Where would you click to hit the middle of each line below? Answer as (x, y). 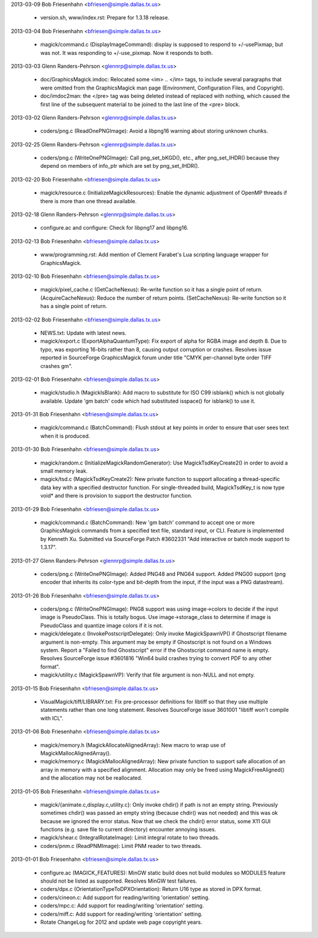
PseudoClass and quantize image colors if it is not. (102, 625)
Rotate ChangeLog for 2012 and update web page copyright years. (121, 922)
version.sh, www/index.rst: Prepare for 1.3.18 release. (105, 18)
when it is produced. (65, 436)
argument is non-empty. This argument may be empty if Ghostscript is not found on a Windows (156, 642)
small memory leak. (64, 471)
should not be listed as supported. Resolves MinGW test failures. (119, 881)
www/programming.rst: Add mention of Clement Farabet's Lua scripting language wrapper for (155, 255)
